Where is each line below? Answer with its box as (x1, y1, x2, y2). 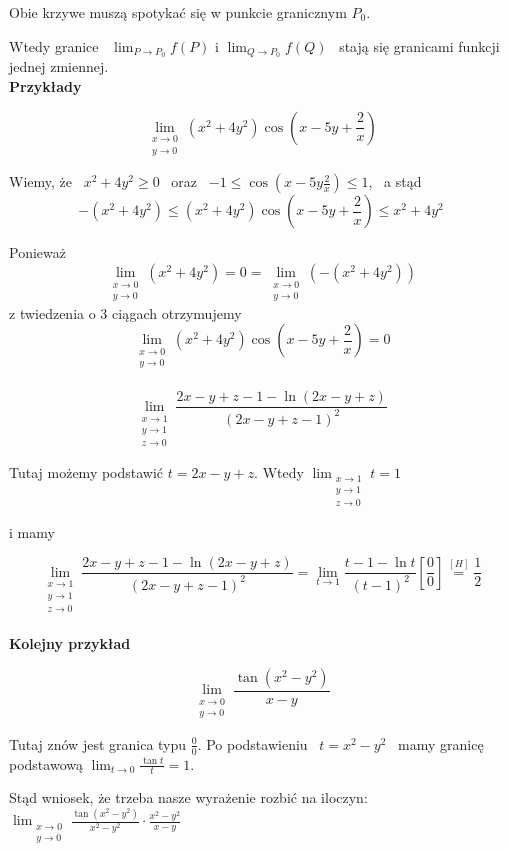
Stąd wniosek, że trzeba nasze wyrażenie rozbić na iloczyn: (9, 787, 368, 808)
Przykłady (9, 76, 82, 97)
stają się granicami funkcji (339, 35, 500, 56)
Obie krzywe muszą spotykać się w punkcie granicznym (9, 2, 347, 22)
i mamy (9, 521, 55, 542)
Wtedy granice (9, 35, 99, 56)
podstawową (9, 753, 83, 774)
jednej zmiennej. (9, 56, 109, 77)
